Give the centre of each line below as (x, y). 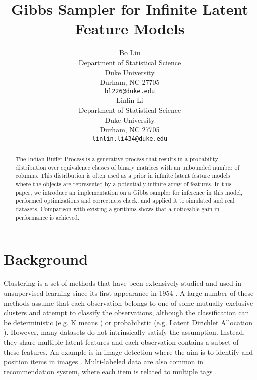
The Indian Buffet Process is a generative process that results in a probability (117, 159)
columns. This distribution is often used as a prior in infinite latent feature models (123, 175)
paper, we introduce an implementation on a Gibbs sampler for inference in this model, (129, 192)
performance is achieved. (48, 217)
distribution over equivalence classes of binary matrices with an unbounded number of (128, 167)
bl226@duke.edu (130, 91)
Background (46, 259)
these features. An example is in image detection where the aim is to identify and (128, 352)
